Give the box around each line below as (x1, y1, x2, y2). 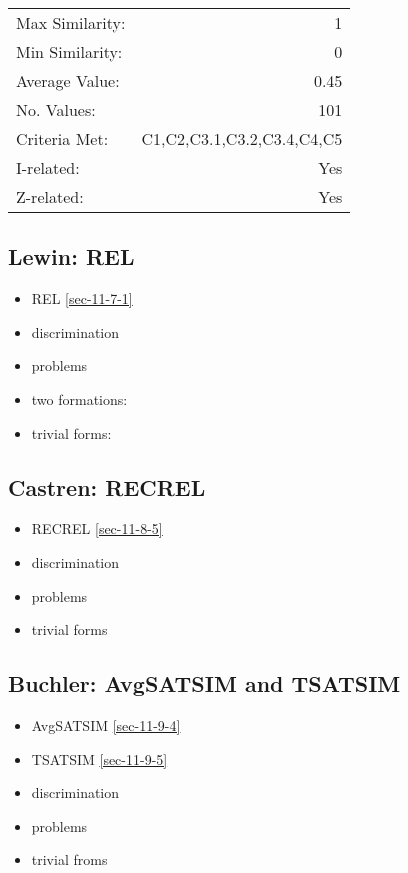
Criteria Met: (16, 127, 109, 150)
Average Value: (16, 69, 120, 92)
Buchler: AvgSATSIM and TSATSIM (8, 668, 401, 699)
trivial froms (31, 849, 108, 870)
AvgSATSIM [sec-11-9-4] (31, 714, 181, 735)
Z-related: (16, 185, 84, 208)
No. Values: (16, 98, 96, 121)
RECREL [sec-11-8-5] (31, 518, 163, 539)
